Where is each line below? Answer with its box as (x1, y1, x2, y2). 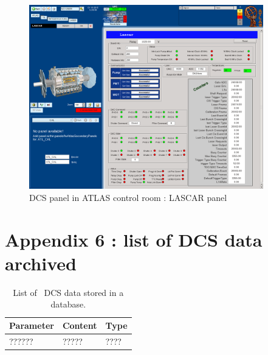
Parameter (9, 319, 54, 332)
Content (62, 319, 97, 332)
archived (5, 250, 77, 275)
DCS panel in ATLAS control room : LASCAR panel (29, 191, 227, 203)
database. (50, 298, 86, 311)
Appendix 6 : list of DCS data (5, 227, 263, 251)
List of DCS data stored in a (13, 286, 124, 298)
